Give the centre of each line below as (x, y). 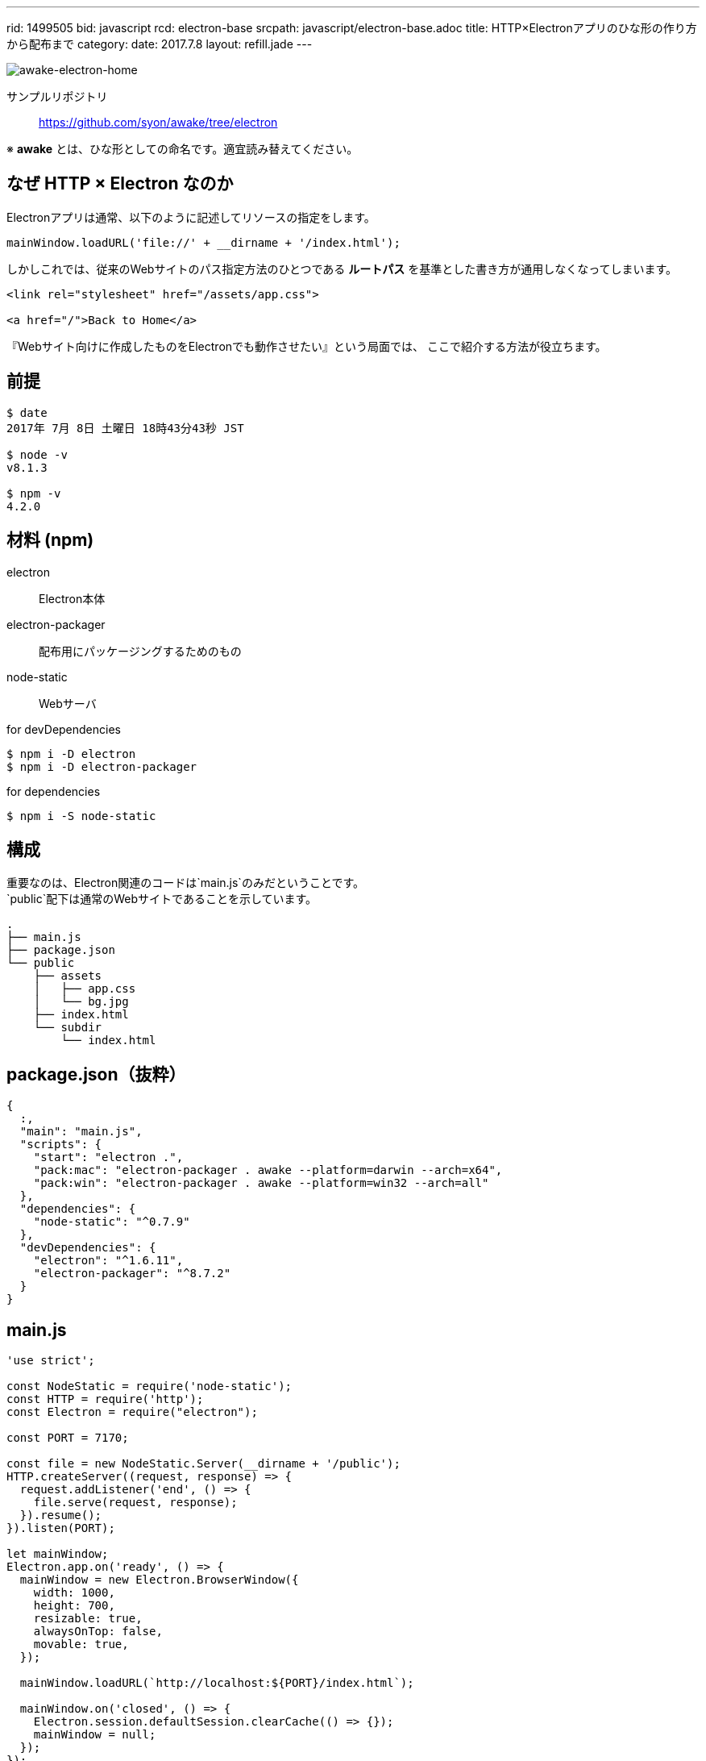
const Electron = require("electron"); (132, 1412)
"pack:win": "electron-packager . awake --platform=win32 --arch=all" (261, 1183)
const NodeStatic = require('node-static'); (150, 1386)
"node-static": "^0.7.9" (112, 1222)
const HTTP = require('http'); (105, 1399)
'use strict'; (51, 1361)
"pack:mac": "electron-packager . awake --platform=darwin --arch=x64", (268, 1170)
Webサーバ (68, 703)
